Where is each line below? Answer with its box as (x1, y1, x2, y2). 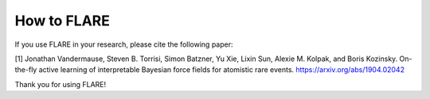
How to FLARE (14, 12, 111, 29)
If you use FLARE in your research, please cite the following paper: (14, 40, 234, 49)
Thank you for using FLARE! (14, 79, 107, 89)
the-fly (14, 65, 37, 74)
